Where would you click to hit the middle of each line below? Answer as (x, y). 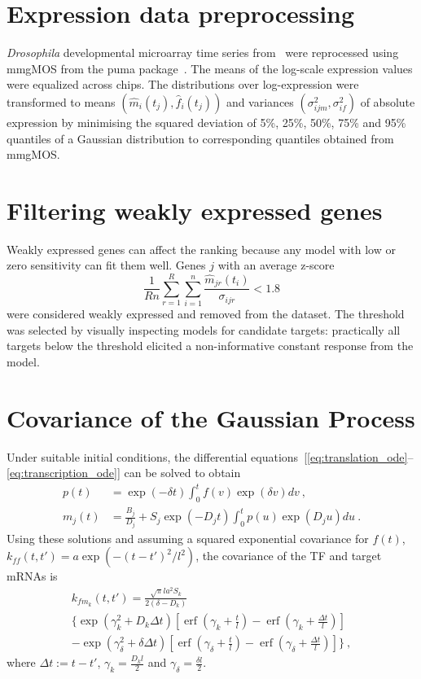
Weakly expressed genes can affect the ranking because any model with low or (201, 249)
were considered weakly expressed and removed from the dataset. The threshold (206, 314)
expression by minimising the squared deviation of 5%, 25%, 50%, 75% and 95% (206, 122)
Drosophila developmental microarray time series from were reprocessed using (203, 53)
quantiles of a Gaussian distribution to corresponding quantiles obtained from (200, 138)
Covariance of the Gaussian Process (211, 417)
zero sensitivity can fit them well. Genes (106, 265)
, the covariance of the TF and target (289, 556)
